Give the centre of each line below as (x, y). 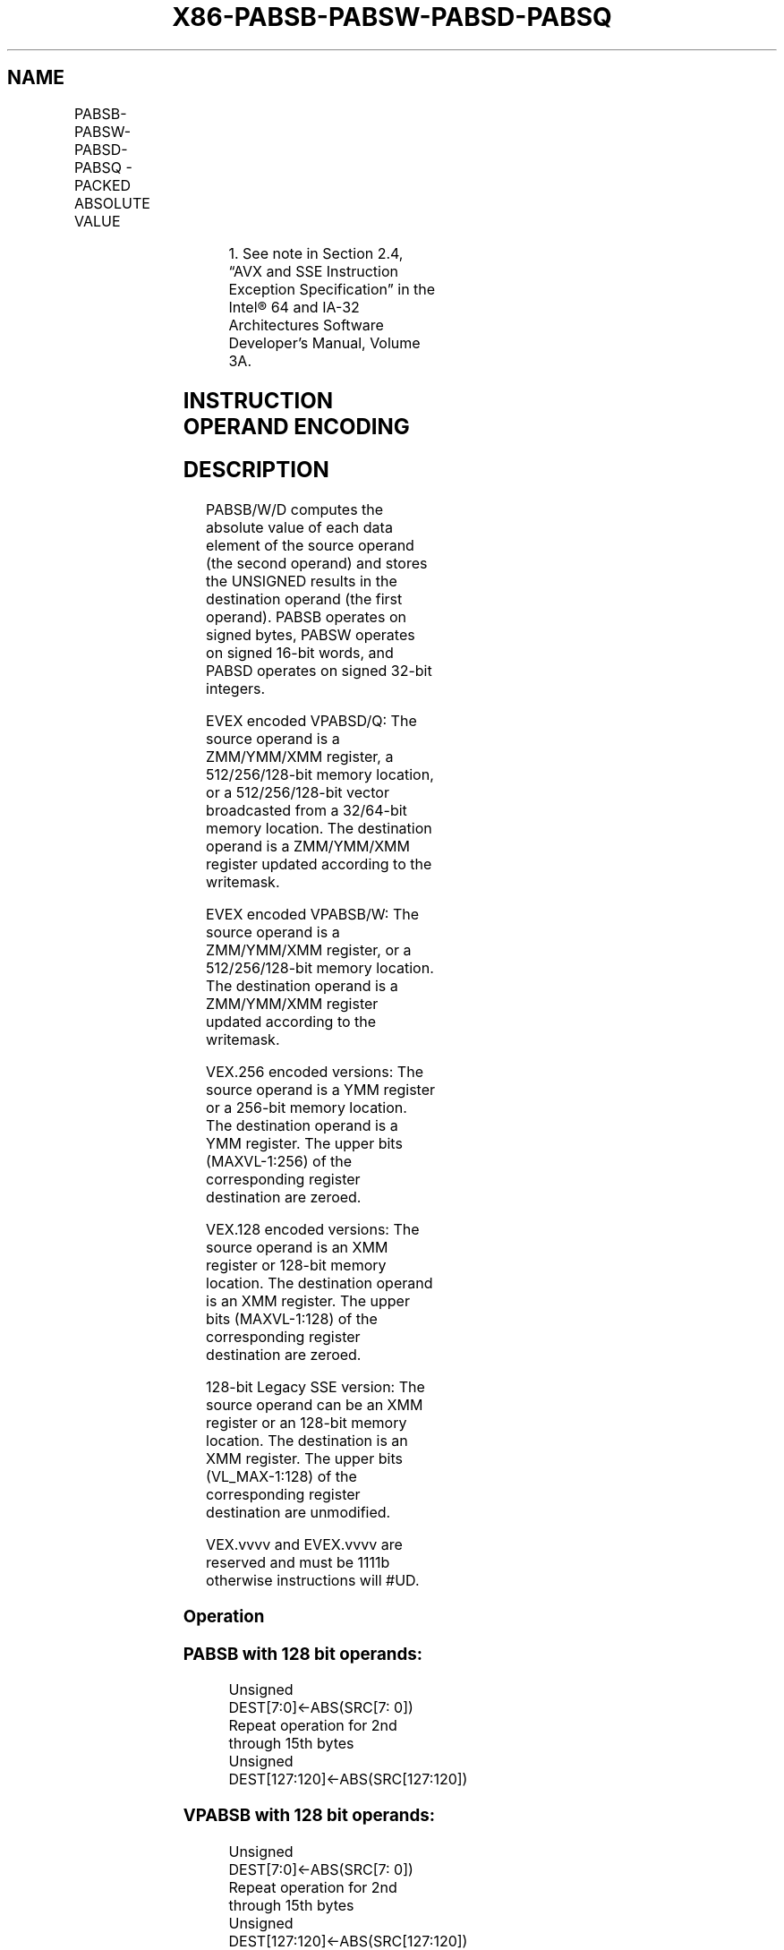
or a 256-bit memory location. (307, 1108)
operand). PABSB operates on (306, 617)
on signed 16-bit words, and (300, 653)
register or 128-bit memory (296, 1266)
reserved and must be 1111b (298, 1563)
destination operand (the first (304, 599)
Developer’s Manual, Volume (324, 342)
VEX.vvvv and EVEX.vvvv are (304, 1545)
